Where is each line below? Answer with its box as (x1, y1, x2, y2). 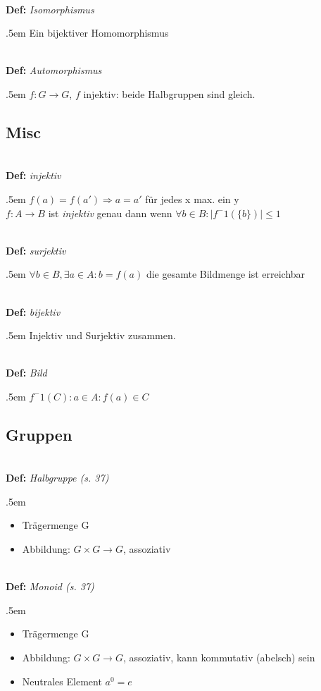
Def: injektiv (6, 168, 61, 183)
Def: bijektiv (6, 304, 61, 319)
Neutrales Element (22, 673, 102, 688)
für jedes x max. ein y (145, 191, 239, 206)
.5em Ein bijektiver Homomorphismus (6, 25, 169, 40)
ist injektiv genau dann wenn (48, 205, 172, 220)
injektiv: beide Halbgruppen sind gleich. (83, 86, 256, 101)
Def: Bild (6, 365, 47, 380)
